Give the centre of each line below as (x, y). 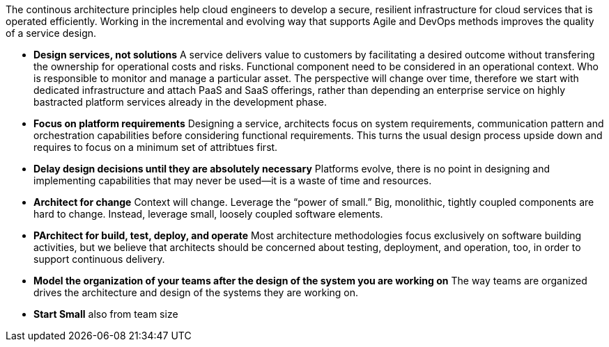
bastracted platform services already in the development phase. (180, 102)
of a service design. (51, 33)
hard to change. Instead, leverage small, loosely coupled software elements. (208, 214)
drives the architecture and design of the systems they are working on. (196, 292)
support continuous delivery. (99, 259)
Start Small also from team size (106, 314)
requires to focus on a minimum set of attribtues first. (156, 147)
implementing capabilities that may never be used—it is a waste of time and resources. (233, 180)
